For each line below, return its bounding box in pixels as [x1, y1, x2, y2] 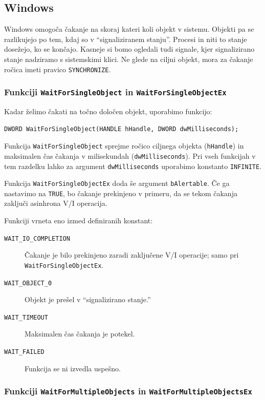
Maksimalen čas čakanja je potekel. [25, 328, 135, 339]
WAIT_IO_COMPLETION [4, 235, 70, 242]
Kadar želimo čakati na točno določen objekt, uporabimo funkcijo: [4, 106, 212, 117]
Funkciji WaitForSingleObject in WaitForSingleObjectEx [4, 86, 227, 98]
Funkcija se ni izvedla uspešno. [25, 363, 121, 373]
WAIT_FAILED [4, 348, 45, 356]
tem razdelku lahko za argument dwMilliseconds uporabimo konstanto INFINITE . [4, 160, 262, 171]
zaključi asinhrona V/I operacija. [4, 198, 107, 208]
